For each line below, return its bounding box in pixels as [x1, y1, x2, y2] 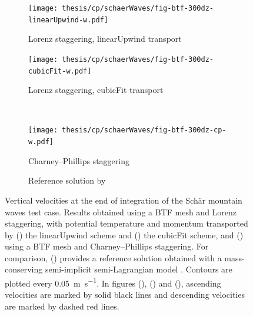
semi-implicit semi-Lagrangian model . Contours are [45, 263, 232, 275]
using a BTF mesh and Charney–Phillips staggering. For [5, 240, 209, 252]
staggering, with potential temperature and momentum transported [5, 217, 248, 229]
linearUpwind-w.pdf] [28, 15, 109, 24]
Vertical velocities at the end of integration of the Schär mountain [5, 194, 242, 206]
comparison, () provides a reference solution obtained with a [5, 251, 222, 264]
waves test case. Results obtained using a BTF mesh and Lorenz [5, 205, 237, 218]
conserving [5, 263, 43, 275]
